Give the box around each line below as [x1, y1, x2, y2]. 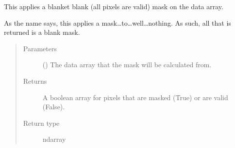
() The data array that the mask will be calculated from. [42, 59, 212, 70]
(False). [42, 102, 65, 112]
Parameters [23, 43, 57, 53]
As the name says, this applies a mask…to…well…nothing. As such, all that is [4, 17, 231, 28]
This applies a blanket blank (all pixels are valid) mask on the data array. [4, 1, 223, 11]
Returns [23, 75, 47, 86]
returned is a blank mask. [4, 27, 80, 37]
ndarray [42, 134, 66, 144]
